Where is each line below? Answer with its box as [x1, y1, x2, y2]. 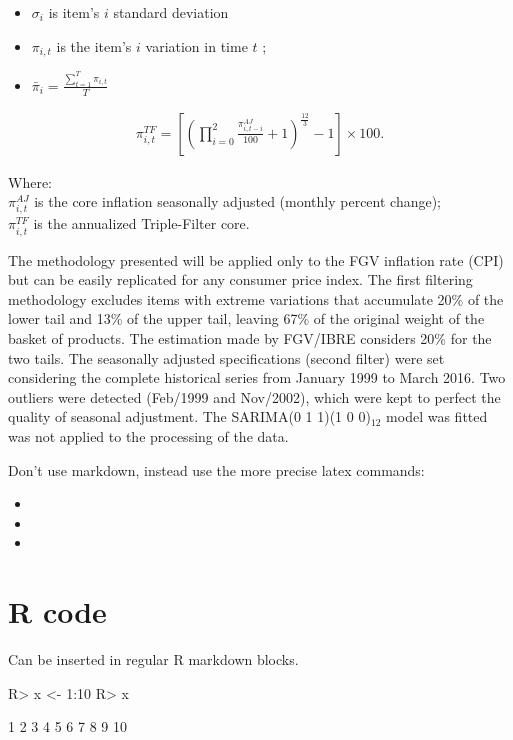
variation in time [145, 35, 248, 56]
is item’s [48, 2, 100, 22]
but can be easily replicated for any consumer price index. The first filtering [8, 269, 473, 290]
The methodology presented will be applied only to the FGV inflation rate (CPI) [8, 249, 504, 270]
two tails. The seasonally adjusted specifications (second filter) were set [8, 347, 445, 368]
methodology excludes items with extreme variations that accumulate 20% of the [8, 288, 504, 309]
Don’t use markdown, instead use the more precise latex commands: [8, 459, 425, 480]
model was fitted [386, 406, 488, 427]
